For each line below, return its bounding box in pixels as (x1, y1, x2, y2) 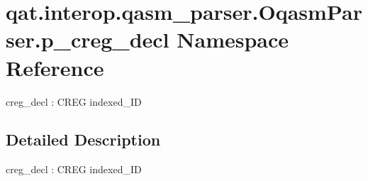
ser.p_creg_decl (6, 25, 169, 54)
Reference (6, 53, 104, 82)
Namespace (177, 25, 289, 54)
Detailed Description (6, 128, 161, 150)
